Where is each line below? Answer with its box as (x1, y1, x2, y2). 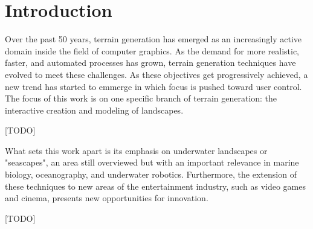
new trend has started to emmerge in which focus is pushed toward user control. (5, 80, 302, 92)
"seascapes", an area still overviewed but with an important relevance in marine (5, 156, 299, 169)
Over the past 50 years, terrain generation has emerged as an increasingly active (5, 33, 302, 45)
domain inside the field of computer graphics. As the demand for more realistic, (5, 44, 300, 57)
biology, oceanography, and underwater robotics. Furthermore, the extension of (5, 168, 297, 181)
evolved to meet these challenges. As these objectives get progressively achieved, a (5, 68, 308, 80)
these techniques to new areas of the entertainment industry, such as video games (5, 179, 306, 192)
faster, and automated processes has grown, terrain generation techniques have (5, 56, 296, 69)
